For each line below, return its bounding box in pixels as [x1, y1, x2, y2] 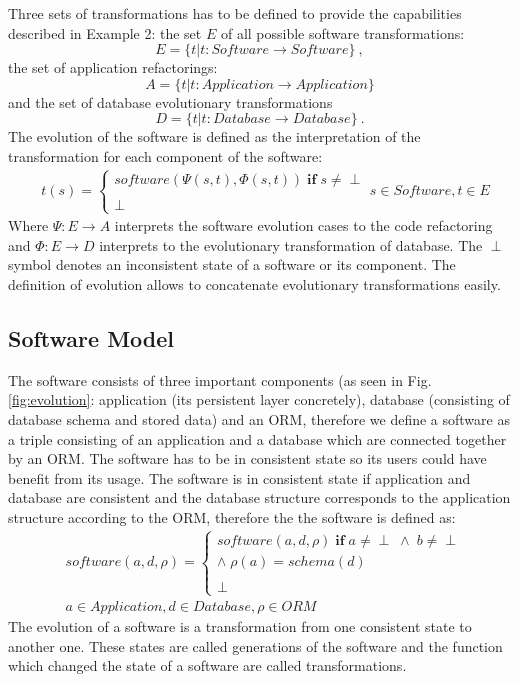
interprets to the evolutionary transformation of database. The [99, 234, 483, 255]
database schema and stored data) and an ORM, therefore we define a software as [8, 408, 510, 429]
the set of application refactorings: [8, 57, 218, 78]
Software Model [8, 322, 175, 353]
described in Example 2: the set [8, 22, 202, 43]
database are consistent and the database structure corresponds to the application [8, 487, 511, 508]
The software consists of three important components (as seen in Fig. [8, 369, 432, 390]
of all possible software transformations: [220, 22, 465, 43]
